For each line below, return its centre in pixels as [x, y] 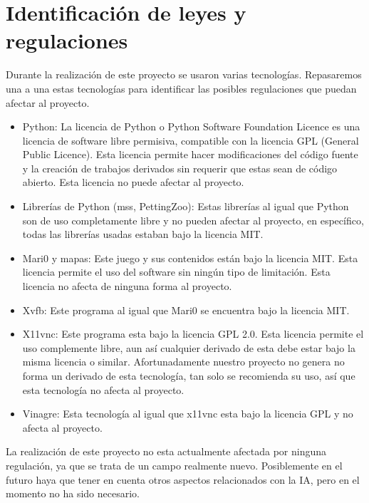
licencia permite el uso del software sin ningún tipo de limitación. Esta [176, 272]
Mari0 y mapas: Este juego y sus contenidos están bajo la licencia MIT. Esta [190, 258]
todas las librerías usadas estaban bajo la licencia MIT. [143, 234]
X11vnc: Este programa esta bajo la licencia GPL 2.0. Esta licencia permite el [193, 334]
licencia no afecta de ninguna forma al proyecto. [127, 286]
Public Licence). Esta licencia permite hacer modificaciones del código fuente [190, 154]
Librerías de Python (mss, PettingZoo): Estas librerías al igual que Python [186, 206]
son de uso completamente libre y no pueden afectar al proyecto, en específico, [193, 220]
